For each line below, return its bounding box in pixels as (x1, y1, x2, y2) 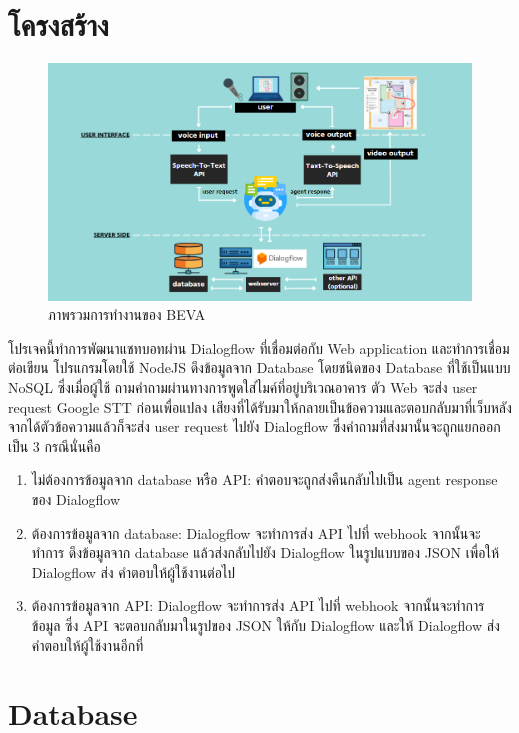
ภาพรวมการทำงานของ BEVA (48, 304, 206, 325)
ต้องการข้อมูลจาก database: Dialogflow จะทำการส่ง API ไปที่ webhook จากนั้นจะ (31, 522, 481, 543)
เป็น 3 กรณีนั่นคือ (8, 435, 101, 456)
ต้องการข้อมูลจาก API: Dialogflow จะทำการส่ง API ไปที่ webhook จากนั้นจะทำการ (31, 595, 485, 616)
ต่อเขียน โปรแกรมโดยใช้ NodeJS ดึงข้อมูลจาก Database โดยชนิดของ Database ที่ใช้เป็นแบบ (8, 357, 511, 378)
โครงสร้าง (8, 4, 109, 45)
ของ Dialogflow (31, 489, 121, 510)
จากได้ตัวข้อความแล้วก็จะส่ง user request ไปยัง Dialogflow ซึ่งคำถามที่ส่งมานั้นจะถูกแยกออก (8, 416, 501, 437)
